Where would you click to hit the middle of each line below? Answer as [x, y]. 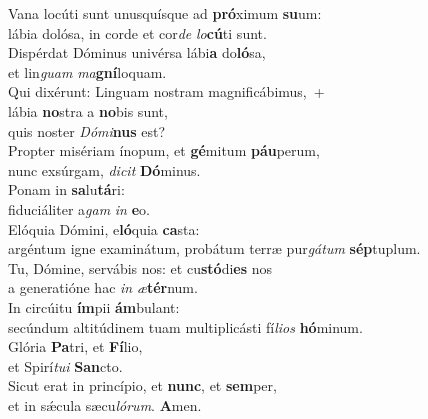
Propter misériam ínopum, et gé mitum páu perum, [164, 150]
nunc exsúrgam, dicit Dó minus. [104, 169]
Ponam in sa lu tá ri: [66, 189]
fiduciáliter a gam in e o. [79, 208]
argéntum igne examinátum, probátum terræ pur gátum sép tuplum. [214, 248]
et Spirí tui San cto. [65, 365]
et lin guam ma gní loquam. [87, 71]
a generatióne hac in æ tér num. [103, 287]
